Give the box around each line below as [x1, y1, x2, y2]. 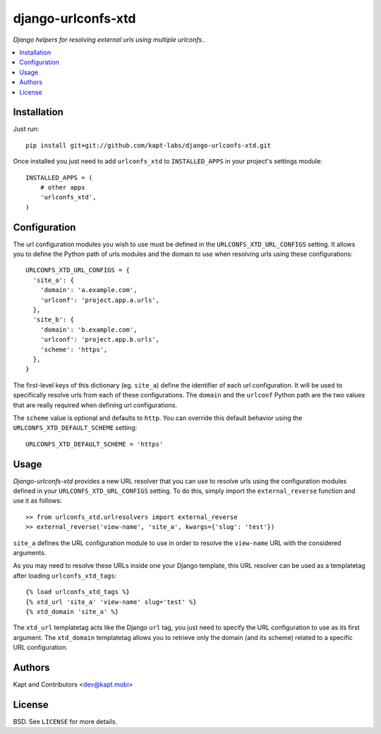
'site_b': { [32, 315, 74, 324]
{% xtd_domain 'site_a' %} [25, 607, 119, 615]
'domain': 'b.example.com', [40, 325, 138, 334]
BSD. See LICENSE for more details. [13, 717, 118, 726]
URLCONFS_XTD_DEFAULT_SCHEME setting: [13, 424, 138, 432]
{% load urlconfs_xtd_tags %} [25, 588, 131, 596]
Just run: [13, 124, 40, 134]
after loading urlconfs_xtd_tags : [13, 571, 117, 580]
